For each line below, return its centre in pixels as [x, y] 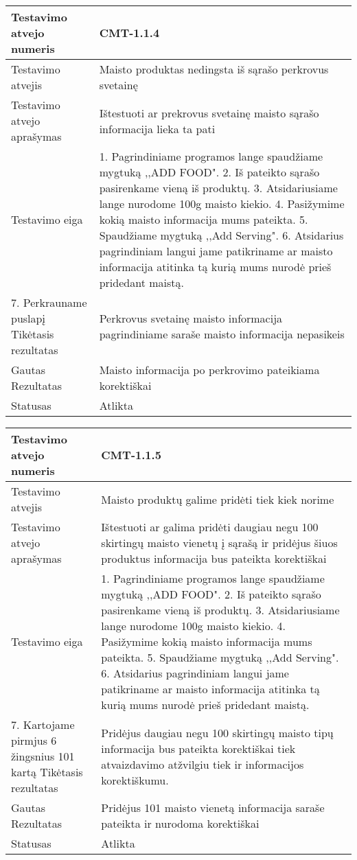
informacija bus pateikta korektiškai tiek [198, 748]
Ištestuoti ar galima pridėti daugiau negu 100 [210, 527]
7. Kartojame [43, 724]
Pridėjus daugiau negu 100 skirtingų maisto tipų [217, 732]
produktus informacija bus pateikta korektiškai [214, 558]
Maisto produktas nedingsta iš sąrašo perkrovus [214, 69]
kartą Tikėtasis [47, 772]
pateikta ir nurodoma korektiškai [180, 823]
